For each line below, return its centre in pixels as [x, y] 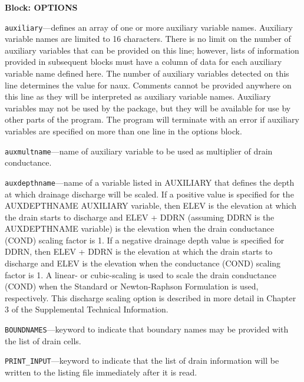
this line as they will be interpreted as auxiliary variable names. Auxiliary [138, 96]
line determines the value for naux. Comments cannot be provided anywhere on [148, 85]
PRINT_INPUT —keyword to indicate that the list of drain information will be [142, 360]
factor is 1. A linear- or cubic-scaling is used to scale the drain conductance [141, 274]
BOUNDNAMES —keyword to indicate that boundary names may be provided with [147, 329]
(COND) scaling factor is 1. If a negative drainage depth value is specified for [145, 240]
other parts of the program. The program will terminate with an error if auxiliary [152, 119]
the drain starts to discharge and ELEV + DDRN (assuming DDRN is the [140, 217]
